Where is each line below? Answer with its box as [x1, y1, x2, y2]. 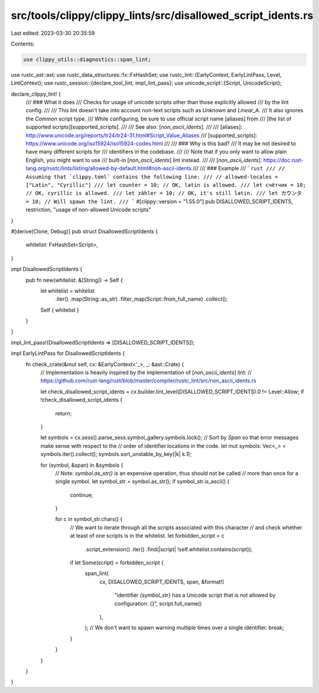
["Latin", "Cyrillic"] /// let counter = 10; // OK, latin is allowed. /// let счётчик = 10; [25, 181, 307, 188]
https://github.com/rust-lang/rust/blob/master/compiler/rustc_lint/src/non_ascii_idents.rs [40, 377, 256, 384]
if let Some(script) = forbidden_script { [70, 559, 164, 567]
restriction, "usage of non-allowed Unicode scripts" [25, 206, 152, 213]
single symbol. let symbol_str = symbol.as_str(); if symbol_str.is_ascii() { [55, 478, 230, 485]
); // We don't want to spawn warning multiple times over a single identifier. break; [84, 624, 285, 632]
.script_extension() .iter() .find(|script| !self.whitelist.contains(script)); [84, 545, 253, 552]
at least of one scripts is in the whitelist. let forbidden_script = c [70, 532, 224, 539]
